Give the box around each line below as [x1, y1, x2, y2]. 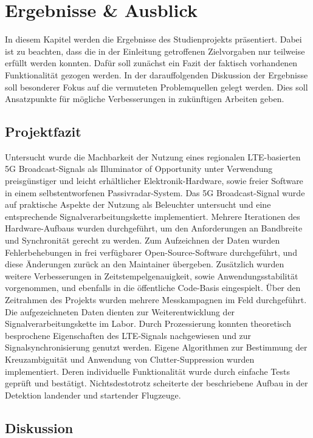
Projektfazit [5, 122, 81, 141]
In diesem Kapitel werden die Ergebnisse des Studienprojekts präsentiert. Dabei [5, 33, 302, 46]
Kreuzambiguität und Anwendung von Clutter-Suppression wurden [5, 352, 255, 365]
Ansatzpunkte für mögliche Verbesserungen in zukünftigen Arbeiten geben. [5, 92, 284, 105]
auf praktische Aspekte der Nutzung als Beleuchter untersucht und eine [5, 198, 271, 211]
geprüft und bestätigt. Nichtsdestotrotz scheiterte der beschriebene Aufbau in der [5, 377, 308, 389]
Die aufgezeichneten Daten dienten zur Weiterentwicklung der [5, 305, 235, 318]
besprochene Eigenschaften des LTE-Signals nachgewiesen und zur [5, 329, 252, 341]
